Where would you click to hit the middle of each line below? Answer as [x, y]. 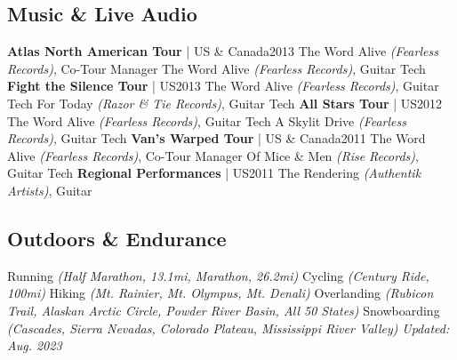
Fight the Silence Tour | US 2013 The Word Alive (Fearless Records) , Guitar [223, 86]
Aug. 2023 [35, 345]
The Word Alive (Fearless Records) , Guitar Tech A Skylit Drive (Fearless [207, 120]
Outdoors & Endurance [117, 238]
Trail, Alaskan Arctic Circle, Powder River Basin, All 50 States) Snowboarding [224, 310]
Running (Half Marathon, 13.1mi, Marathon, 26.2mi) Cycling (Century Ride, [218, 275]
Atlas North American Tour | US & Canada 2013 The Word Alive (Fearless [223, 51]
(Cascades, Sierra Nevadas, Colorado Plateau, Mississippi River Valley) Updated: [228, 328]
